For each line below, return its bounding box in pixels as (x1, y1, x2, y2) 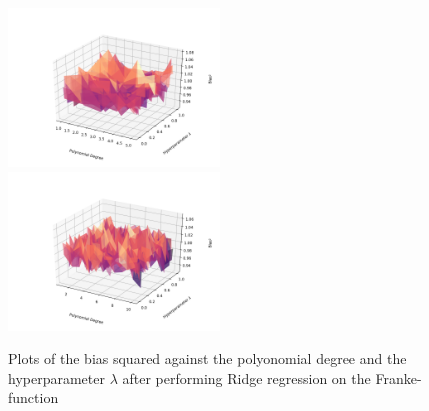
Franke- (375, 367, 422, 388)
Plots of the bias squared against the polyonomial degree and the (8, 348, 407, 369)
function (8, 387, 59, 408)
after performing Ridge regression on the (122, 367, 371, 388)
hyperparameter (8, 367, 105, 388)
